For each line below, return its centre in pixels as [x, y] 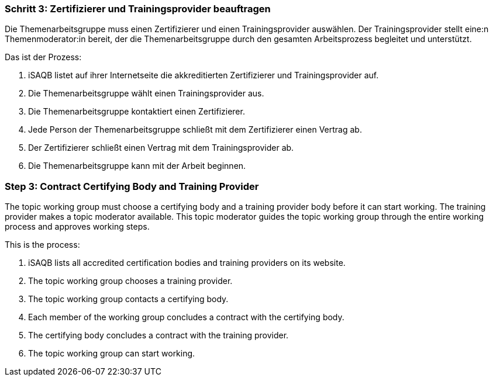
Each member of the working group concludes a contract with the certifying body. [186, 317]
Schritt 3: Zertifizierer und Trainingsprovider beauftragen [138, 9]
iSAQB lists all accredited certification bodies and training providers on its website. [187, 263]
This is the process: [42, 245]
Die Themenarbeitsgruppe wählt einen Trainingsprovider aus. [146, 93]
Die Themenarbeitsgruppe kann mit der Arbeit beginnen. [137, 166]
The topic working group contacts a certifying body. [128, 299]
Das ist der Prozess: [43, 57]
